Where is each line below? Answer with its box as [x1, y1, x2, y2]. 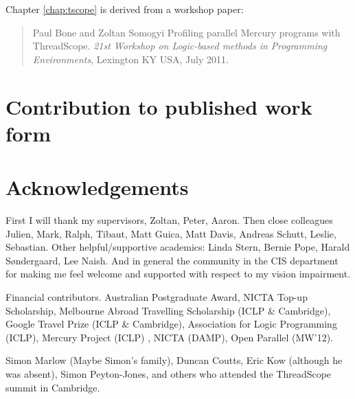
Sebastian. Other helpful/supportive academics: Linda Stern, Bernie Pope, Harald [5, 240, 350, 254]
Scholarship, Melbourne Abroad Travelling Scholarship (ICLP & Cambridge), [5, 303, 331, 317]
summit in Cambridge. [5, 380, 100, 394]
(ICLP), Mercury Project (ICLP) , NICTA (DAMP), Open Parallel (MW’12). [5, 330, 333, 344]
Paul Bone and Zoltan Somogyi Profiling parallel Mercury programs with [32, 25, 341, 39]
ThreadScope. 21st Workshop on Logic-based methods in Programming [32, 38, 328, 53]
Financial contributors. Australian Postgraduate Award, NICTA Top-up [5, 290, 308, 304]
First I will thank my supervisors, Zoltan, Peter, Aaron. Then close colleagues [5, 213, 333, 227]
